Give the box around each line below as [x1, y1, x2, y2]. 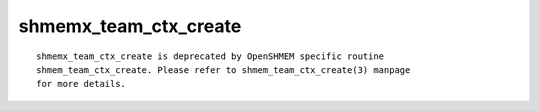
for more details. [36, 78, 127, 90]
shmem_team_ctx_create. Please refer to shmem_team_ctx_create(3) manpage [36, 64, 411, 75]
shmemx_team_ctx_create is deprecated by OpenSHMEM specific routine [36, 50, 385, 62]
